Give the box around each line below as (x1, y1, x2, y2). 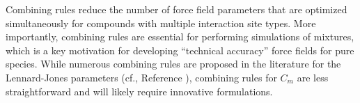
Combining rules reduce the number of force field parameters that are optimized (6, 2, 347, 16)
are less (297, 70, 329, 84)
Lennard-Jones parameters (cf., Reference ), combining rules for (6, 70, 277, 84)
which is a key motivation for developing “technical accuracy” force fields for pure (6, 42, 354, 57)
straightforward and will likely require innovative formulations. (6, 84, 273, 98)
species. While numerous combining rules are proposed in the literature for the (6, 56, 341, 71)
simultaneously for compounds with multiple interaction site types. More (6, 15, 316, 30)
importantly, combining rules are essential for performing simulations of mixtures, (6, 29, 354, 44)
